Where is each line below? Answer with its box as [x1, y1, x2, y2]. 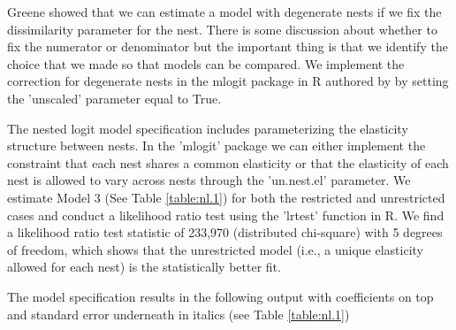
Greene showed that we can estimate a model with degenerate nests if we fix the [7, 3, 442, 20]
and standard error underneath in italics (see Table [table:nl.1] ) [7, 304, 350, 323]
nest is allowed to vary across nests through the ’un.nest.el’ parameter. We [7, 171, 411, 189]
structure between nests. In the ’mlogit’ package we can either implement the [7, 136, 426, 155]
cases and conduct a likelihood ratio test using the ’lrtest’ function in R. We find [7, 205, 445, 224]
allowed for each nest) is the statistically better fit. [7, 257, 281, 276]
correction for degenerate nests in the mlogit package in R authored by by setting [7, 72, 449, 90]
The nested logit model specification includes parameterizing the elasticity [7, 119, 408, 137]
